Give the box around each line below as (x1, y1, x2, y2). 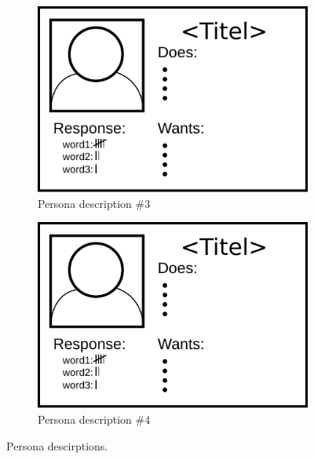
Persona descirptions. (6, 437, 108, 454)
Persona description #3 (38, 195, 151, 211)
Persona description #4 (38, 410, 151, 427)
